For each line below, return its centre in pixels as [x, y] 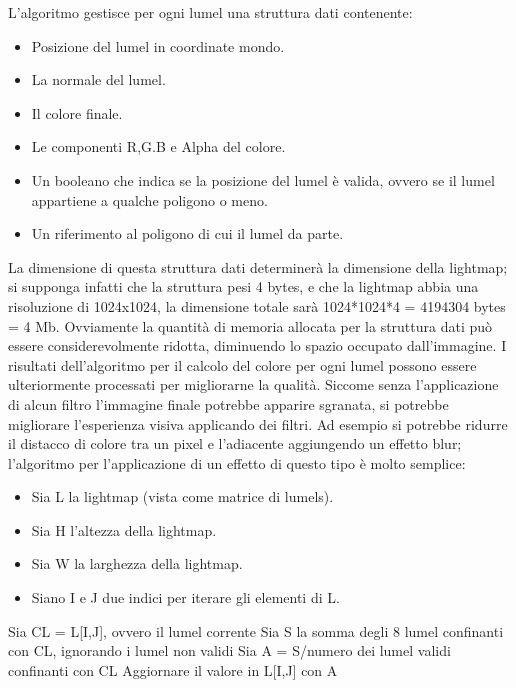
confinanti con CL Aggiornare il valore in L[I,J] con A [173, 669]
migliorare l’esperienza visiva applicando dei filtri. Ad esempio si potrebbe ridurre [258, 423]
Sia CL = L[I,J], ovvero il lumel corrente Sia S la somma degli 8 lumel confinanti [256, 630]
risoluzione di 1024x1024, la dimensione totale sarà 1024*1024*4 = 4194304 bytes [257, 305]
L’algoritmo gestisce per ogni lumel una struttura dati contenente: [210, 12]
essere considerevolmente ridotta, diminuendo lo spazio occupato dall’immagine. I [257, 345]
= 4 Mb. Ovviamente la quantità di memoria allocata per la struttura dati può [250, 325]
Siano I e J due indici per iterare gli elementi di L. [185, 597]
